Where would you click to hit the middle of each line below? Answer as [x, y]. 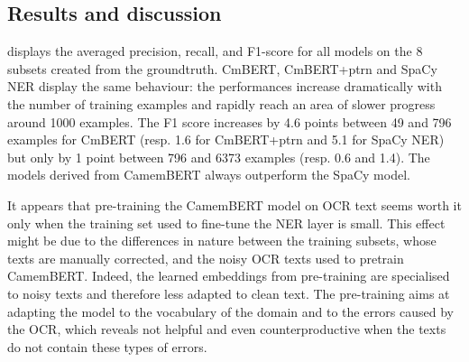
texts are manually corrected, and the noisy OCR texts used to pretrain [206, 258]
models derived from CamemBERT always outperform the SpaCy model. [209, 175]
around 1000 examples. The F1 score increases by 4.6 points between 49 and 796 [230, 121]
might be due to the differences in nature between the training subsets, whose [222, 241]
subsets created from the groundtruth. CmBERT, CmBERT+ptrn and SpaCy [222, 68]
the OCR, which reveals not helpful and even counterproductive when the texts [227, 329]
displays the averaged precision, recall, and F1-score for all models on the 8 [215, 51]
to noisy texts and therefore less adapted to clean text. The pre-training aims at [229, 293]
